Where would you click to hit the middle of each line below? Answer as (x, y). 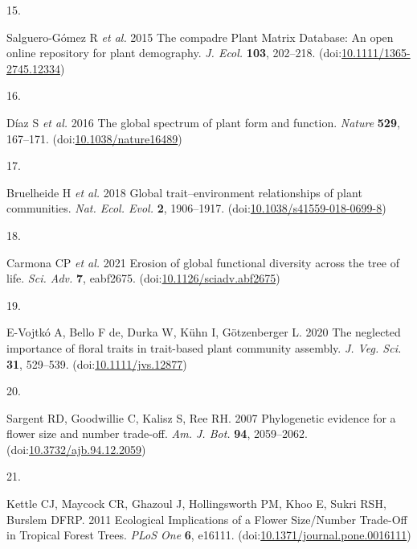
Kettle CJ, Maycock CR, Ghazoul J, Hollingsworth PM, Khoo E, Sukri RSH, (196, 504)
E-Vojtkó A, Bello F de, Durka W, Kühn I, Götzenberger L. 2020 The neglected (204, 332)
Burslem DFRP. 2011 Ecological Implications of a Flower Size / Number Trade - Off (207, 519)
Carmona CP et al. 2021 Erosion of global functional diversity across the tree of (203, 262)
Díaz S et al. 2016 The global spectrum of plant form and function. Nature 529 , (203, 122)
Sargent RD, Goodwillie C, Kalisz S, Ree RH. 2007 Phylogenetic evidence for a (201, 417)
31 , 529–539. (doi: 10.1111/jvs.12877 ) (97, 363)
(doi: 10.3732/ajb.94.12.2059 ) (76, 449)
